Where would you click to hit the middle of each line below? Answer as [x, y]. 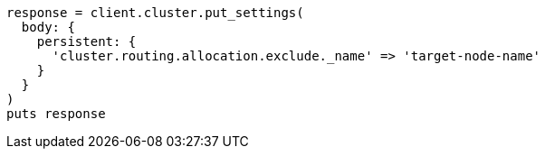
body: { [48, 27]
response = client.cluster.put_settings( [155, 13]
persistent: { [86, 41]
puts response [56, 114]
